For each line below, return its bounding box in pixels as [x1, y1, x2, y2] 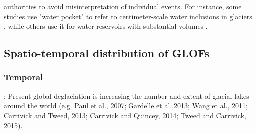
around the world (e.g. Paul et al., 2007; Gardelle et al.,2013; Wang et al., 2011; [4, 100, 248, 111]
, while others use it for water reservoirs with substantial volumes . [4, 21, 208, 31]
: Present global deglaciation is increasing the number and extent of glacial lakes [4, 90, 249, 101]
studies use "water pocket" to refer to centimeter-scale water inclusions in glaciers [4, 11, 252, 21]
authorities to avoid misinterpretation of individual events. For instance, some [4, 1, 242, 11]
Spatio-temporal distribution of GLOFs [4, 45, 209, 61]
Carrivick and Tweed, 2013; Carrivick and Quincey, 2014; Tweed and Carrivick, [4, 110, 246, 120]
